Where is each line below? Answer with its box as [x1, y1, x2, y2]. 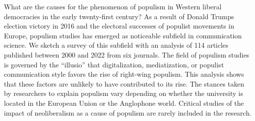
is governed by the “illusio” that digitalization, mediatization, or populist [4, 59, 224, 69]
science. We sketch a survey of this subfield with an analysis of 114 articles [4, 40, 228, 50]
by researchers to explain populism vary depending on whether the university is [4, 88, 243, 98]
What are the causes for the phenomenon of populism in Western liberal [4, 1, 222, 11]
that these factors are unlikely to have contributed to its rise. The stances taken [4, 78, 245, 89]
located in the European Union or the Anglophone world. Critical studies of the [4, 97, 244, 108]
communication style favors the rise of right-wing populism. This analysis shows [4, 69, 244, 79]
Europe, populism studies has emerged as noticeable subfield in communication [4, 30, 242, 40]
